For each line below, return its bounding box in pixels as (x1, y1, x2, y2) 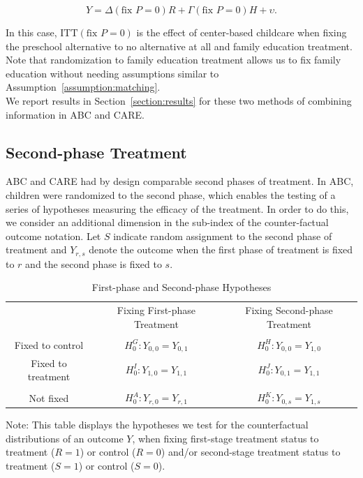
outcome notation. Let (6, 228, 101, 243)
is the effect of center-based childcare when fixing (136, 25, 347, 39)
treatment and (6, 242, 67, 257)
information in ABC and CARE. (6, 107, 145, 121)
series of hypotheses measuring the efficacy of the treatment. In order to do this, (6, 201, 349, 216)
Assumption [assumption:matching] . (6, 80, 161, 94)
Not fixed (29, 390, 69, 405)
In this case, (6, 25, 57, 39)
